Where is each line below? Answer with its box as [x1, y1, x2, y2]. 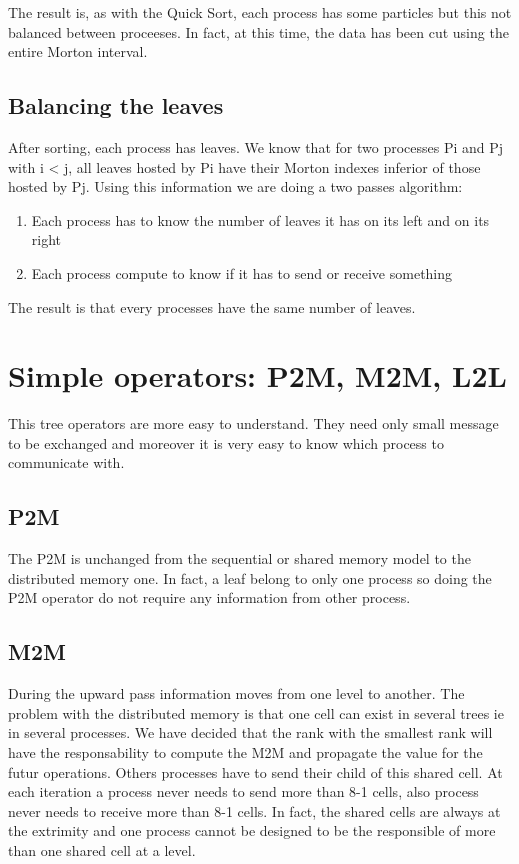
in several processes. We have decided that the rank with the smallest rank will [8, 722, 493, 743]
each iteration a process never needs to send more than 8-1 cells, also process [8, 781, 479, 802]
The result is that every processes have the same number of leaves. [8, 296, 416, 317]
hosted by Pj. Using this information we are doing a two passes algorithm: [8, 176, 463, 197]
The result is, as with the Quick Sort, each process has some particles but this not [8, 2, 512, 22]
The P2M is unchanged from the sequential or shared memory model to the [8, 548, 471, 569]
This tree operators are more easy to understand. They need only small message [8, 413, 499, 434]
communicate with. [8, 452, 125, 473]
